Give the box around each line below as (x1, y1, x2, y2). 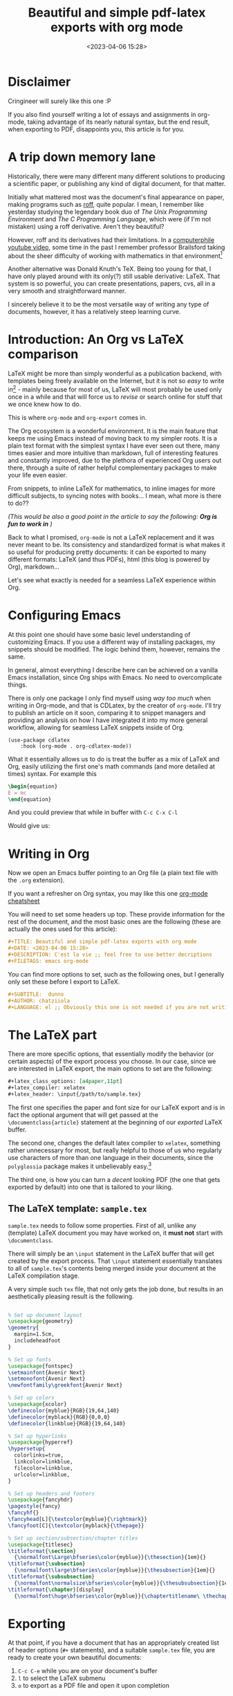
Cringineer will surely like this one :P (8, 97, 111, 105)
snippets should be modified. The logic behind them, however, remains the (8, 645, 221, 653)
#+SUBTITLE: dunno (8, 990, 64, 997)
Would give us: (8, 822, 50, 830)
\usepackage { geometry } (8, 1318, 73, 1325)
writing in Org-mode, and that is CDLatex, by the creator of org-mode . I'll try (8, 701, 222, 710)
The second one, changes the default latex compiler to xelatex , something (8, 1139, 221, 1147)
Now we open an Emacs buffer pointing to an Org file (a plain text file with (8, 869, 218, 877)
